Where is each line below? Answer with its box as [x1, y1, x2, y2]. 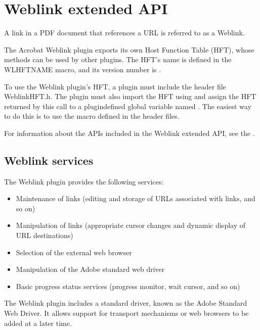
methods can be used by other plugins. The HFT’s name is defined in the [4, 54, 232, 65]
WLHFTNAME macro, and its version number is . [4, 64, 161, 74]
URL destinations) [16, 230, 73, 241]
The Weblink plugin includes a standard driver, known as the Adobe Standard [4, 298, 247, 308]
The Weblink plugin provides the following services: [4, 176, 164, 186]
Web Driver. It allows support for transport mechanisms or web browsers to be [4, 308, 249, 318]
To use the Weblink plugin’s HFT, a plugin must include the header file [4, 81, 226, 91]
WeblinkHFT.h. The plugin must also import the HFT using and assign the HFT [4, 91, 256, 102]
